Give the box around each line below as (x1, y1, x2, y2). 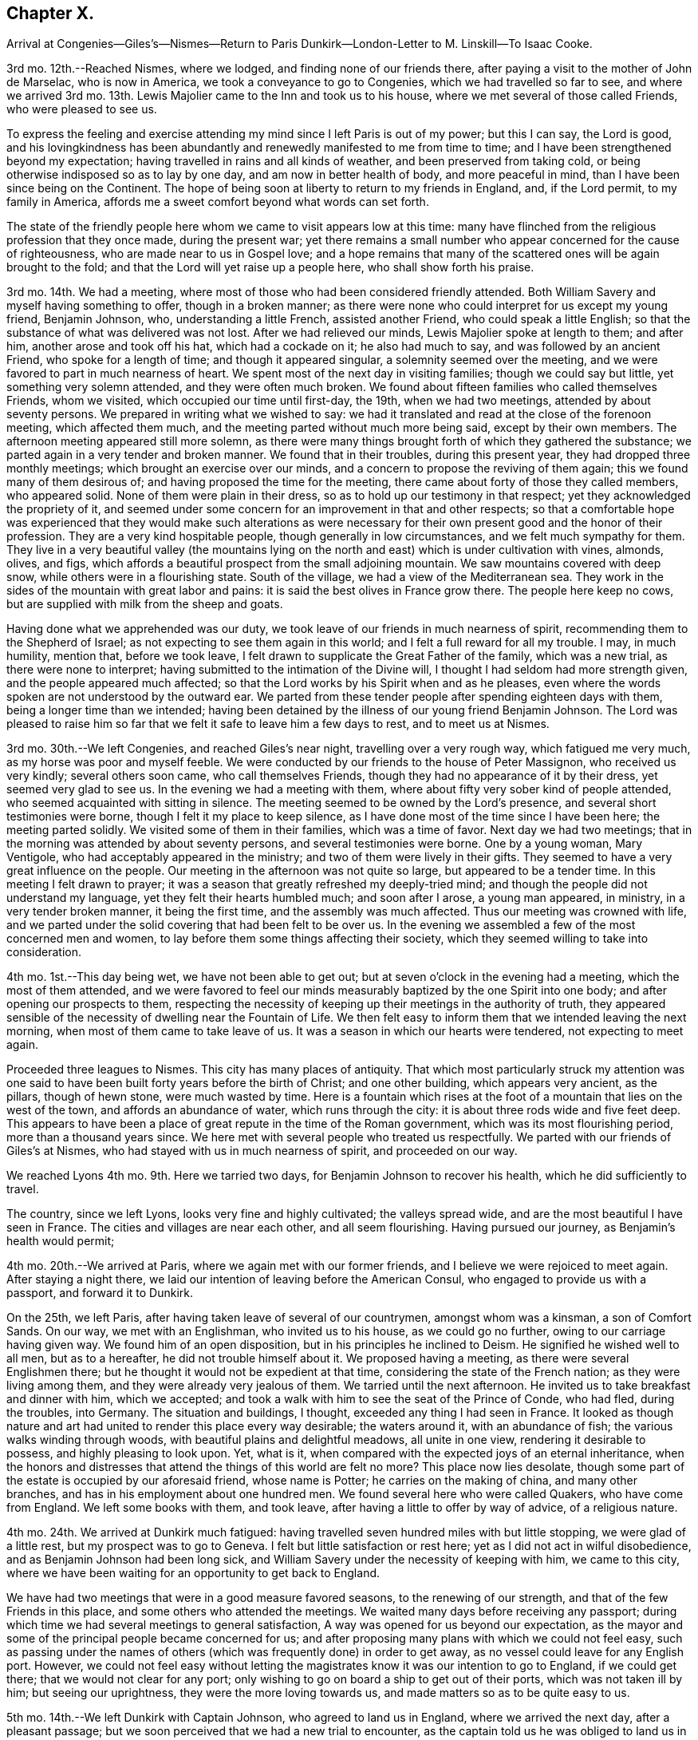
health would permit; (6, 1234, 115, 1248)
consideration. (6, 945, 81, 959)
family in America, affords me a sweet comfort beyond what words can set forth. (6, 195, 429, 209)
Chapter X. (6, 3, 95, 23)
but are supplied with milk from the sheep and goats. (6, 597, 283, 611)
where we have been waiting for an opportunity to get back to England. (6, 1566, 381, 1580)
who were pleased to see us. (6, 102, 157, 117)
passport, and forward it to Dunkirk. (6, 1286, 194, 1300)
